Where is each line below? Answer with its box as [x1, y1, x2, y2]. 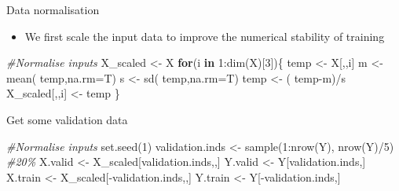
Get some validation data [6, 111, 128, 127]
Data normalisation [6, 2, 100, 17]
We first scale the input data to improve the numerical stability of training [24, 28, 385, 44]
